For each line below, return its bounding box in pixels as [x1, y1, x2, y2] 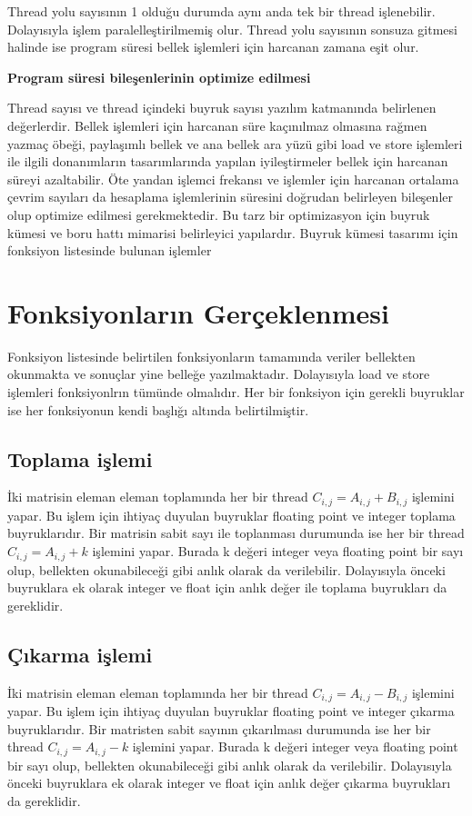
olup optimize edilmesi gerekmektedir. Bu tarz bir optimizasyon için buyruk [7, 204, 430, 224]
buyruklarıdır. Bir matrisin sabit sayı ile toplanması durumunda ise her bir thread [7, 523, 465, 542]
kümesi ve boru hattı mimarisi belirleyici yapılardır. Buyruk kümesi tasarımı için [7, 223, 458, 242]
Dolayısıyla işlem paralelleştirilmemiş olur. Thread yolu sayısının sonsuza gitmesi [7, 19, 457, 38]
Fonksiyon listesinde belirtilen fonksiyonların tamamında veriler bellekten [7, 346, 416, 365]
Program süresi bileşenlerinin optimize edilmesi [7, 67, 311, 86]
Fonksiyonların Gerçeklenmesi [7, 294, 389, 331]
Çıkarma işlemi [7, 640, 153, 668]
